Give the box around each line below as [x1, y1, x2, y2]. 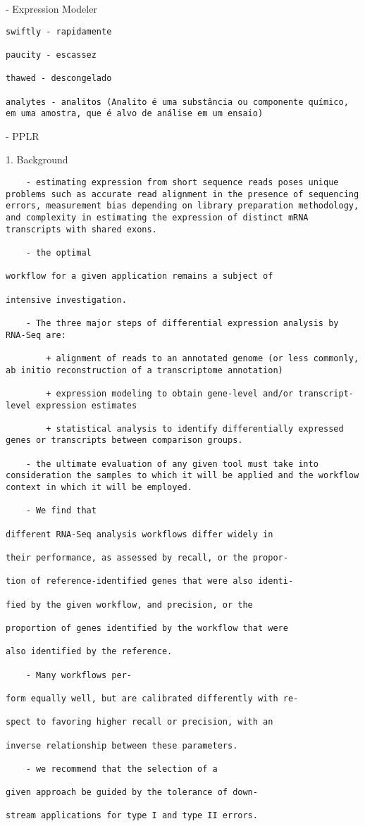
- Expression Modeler [6, 1, 97, 15]
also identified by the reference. [6, 646, 173, 657]
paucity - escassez [6, 49, 97, 60]
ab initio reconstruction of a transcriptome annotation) [6, 365, 283, 375]
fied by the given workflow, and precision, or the [6, 599, 253, 610]
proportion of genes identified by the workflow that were [6, 622, 288, 633]
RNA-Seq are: [6, 330, 66, 340]
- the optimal [25, 247, 92, 258]
